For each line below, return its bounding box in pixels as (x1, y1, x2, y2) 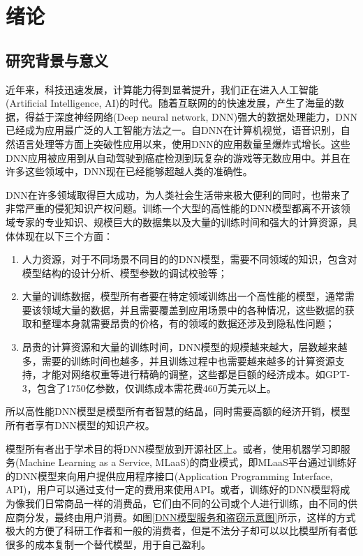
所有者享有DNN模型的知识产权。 (6, 418, 155, 433)
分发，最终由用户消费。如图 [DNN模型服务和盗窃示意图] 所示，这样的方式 (24, 509, 356, 524)
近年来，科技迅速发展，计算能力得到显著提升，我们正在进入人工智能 (6, 82, 318, 96)
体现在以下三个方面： (15, 228, 113, 243)
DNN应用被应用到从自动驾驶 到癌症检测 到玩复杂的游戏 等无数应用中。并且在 (6, 150, 350, 165)
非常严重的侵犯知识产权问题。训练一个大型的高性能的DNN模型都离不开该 (6, 201, 341, 216)
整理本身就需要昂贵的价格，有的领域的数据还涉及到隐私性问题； (41, 316, 335, 331)
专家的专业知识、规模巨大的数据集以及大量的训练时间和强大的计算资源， (15, 214, 348, 229)
